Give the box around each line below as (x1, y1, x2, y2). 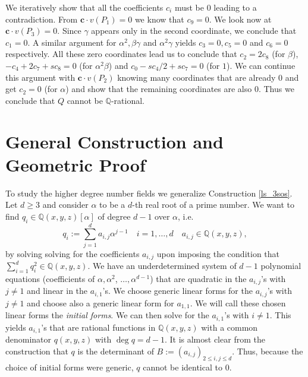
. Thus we (258, 83, 294, 95)
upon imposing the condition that (156, 247, 280, 259)
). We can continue (226, 59, 296, 71)
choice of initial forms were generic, (5, 360, 134, 373)
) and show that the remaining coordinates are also (65, 83, 252, 95)
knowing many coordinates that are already (117, 71, 276, 83)
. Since (57, 24, 81, 37)
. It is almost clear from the (164, 333, 265, 346)
